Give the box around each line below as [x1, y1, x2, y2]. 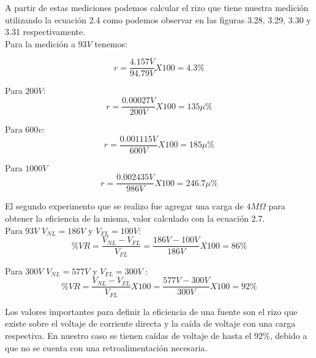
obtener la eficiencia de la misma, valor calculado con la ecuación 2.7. [5, 212, 265, 224]
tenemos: [94, 37, 128, 50]
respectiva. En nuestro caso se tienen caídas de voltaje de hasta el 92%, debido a [5, 329, 307, 341]
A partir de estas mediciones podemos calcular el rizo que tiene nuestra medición [5, 1, 309, 14]
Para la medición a [5, 37, 75, 50]
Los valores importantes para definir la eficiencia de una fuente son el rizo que [5, 305, 298, 317]
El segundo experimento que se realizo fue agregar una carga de [5, 200, 244, 212]
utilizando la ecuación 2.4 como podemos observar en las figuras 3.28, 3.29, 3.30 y [5, 13, 311, 26]
